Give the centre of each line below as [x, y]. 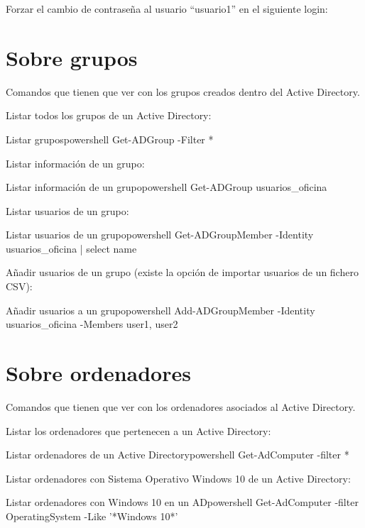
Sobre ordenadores [98, 373]
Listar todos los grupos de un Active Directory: [109, 115]
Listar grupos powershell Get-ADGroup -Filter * [110, 139]
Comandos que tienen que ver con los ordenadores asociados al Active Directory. [181, 406]
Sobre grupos [72, 57]
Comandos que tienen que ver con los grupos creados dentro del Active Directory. [183, 91]
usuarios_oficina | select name [71, 248]
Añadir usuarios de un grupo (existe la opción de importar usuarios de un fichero [182, 272]
